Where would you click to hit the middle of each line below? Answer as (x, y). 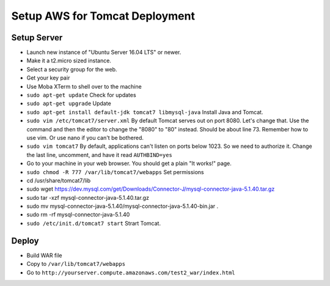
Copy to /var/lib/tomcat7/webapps (76, 264)
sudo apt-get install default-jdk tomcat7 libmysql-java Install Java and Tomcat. (145, 112)
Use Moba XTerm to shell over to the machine (84, 86)
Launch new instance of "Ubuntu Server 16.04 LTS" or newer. (104, 53)
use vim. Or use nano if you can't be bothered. (85, 137)
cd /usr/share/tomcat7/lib (59, 180)
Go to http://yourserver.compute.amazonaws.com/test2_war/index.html (131, 273)
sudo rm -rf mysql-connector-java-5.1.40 (78, 215)
